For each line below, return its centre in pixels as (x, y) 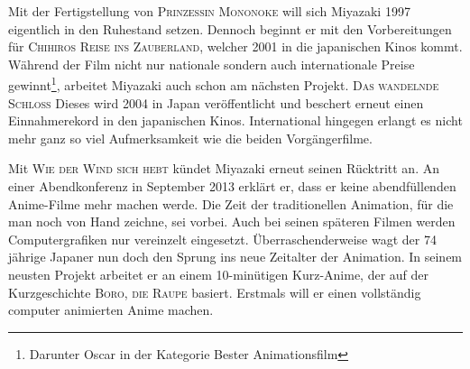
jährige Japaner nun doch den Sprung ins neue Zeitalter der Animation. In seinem (235, 257)
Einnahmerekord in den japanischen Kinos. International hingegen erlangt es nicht (235, 120)
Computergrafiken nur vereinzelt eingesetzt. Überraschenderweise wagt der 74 (222, 239)
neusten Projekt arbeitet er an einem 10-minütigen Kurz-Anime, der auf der (219, 274)
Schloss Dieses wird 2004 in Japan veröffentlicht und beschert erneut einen (216, 102)
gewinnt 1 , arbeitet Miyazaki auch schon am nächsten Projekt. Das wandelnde (224, 84)
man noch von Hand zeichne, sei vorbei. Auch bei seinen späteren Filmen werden (232, 221)
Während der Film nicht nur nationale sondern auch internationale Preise (212, 64)
